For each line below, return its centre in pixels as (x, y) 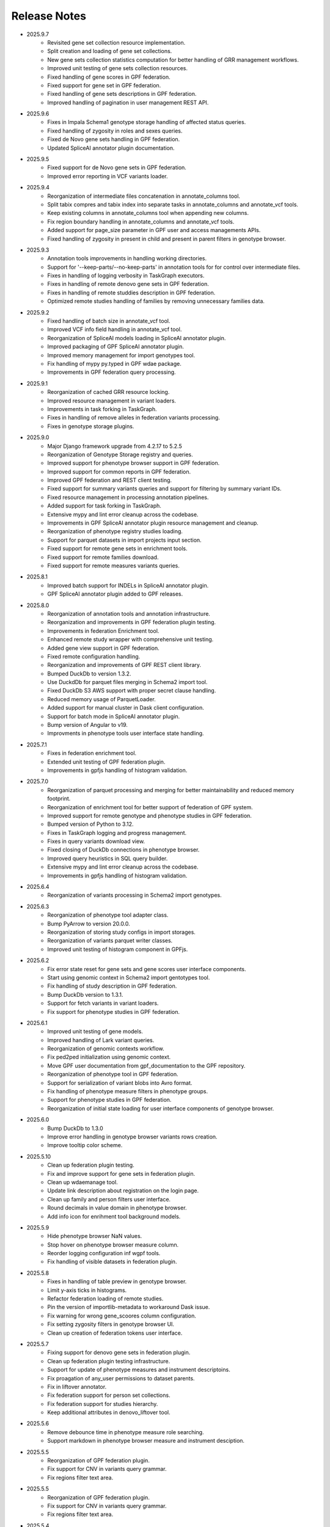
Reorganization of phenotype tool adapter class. (108, 915)
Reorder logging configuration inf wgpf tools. (104, 1253)
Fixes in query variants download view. (96, 841)
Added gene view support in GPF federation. (104, 648)
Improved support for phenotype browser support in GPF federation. (134, 463)
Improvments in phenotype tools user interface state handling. (126, 734)
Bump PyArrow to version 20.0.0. (89, 924)
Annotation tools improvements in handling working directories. (127, 258)
